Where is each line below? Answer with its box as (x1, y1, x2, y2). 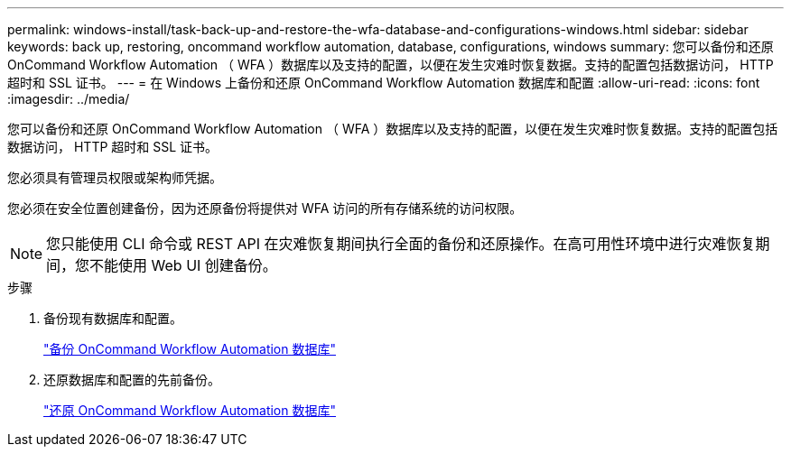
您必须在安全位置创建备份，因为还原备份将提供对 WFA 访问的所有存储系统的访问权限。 (7, 200, 523, 216)
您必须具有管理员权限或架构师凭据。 (7, 170, 222, 185)
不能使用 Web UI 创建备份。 (89, 256, 277, 274)
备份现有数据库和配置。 (43, 310, 182, 326)
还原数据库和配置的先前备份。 (43, 372, 220, 387)
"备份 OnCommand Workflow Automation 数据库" (43, 341, 336, 357)
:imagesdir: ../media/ (7, 91, 130, 107)
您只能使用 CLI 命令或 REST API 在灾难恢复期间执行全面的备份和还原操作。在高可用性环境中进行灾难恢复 (46, 235, 756, 253)
